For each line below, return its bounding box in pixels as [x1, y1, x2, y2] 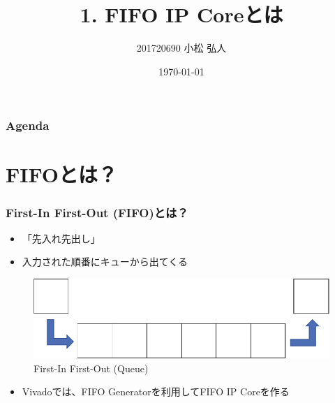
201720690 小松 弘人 [136, 41, 227, 55]
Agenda [6, 117, 50, 134]
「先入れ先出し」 [22, 230, 100, 245]
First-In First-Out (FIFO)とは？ [6, 203, 188, 221]
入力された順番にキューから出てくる [22, 254, 188, 269]
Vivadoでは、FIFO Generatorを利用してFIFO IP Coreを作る [22, 384, 290, 399]
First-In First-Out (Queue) [33, 360, 149, 375]
